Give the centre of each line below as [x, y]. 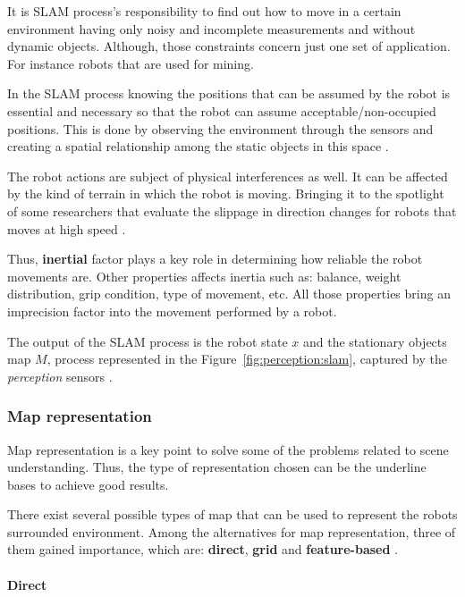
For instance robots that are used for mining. [131, 63]
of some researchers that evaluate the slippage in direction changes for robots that [232, 210]
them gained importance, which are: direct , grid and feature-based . [203, 549]
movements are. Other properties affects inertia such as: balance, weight [204, 276]
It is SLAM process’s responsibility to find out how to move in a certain [204, 11]
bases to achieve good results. [88, 484]
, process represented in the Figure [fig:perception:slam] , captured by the [247, 359]
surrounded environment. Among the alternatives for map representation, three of [232, 531]
